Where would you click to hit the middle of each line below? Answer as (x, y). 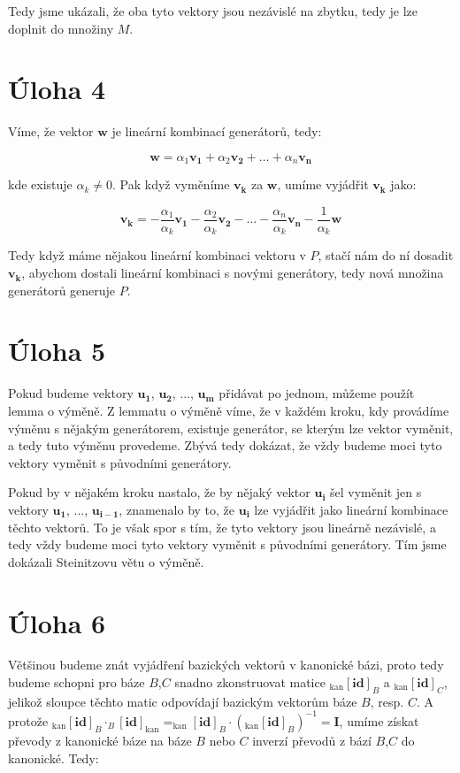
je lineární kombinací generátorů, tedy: (217, 131)
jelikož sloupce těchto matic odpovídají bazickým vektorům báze (183, 701)
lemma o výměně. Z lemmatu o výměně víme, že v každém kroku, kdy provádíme (229, 410)
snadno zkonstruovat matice (250, 682)
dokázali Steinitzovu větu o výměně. (106, 561)
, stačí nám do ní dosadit (386, 255)
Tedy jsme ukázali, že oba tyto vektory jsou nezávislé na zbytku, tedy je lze (213, 11)
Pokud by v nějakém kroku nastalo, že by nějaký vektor (159, 492)
